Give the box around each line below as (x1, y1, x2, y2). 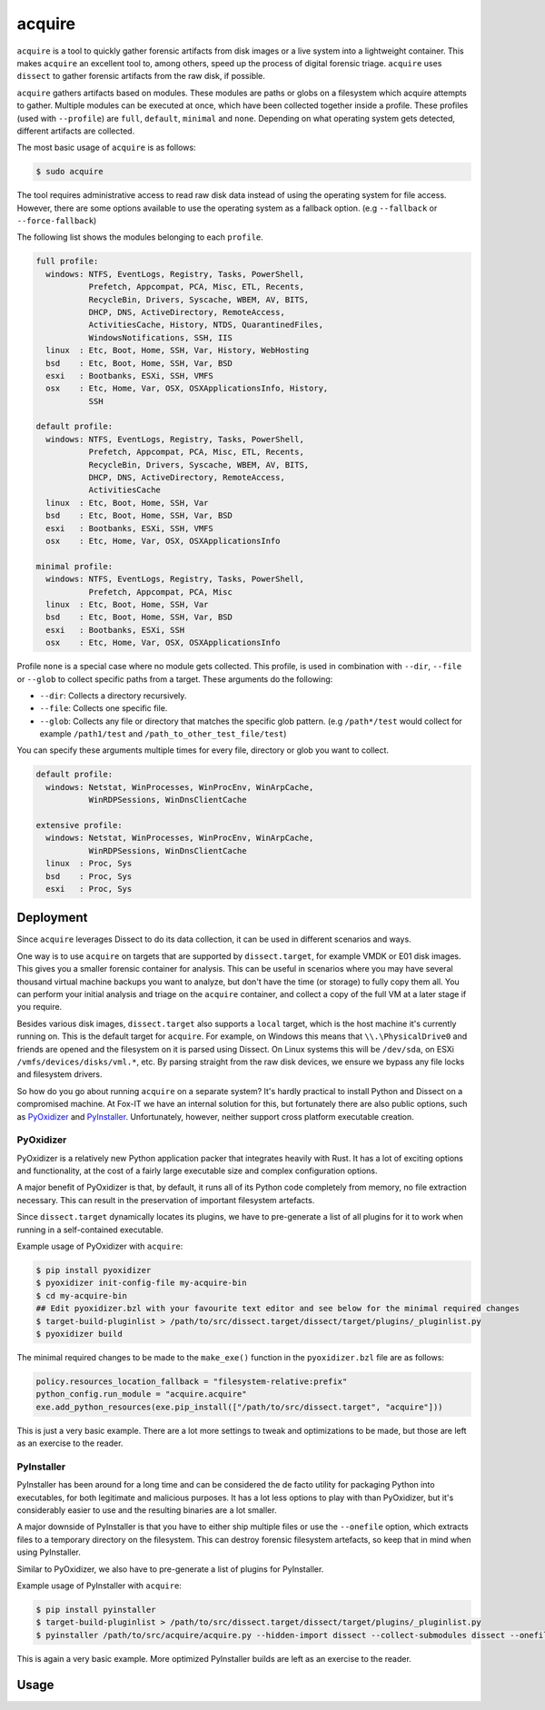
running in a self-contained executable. (16, 1224, 163, 1235)
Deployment (16, 910, 88, 925)
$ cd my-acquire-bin (35, 1290, 127, 1300)
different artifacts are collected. (16, 125, 135, 136)
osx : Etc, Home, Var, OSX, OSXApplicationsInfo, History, (45, 383, 329, 394)
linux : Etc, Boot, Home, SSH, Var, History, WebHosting (45, 345, 310, 356)
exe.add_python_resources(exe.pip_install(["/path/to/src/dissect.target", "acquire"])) (35, 1401, 444, 1412)
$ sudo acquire (35, 166, 104, 177)
